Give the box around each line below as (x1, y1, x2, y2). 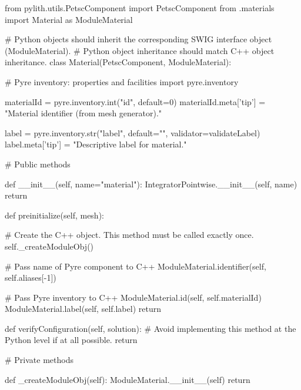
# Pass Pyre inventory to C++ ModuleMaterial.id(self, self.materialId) (5, 291, 262, 303)
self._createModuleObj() (5, 240, 94, 252)
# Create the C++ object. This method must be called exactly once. (5, 228, 254, 241)
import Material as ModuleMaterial (5, 13, 133, 25)
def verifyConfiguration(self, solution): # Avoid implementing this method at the (5, 322, 296, 334)
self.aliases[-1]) (5, 271, 56, 284)
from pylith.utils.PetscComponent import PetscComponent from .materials (5, 2, 275, 14)
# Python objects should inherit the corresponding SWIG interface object (5, 33, 272, 45)
